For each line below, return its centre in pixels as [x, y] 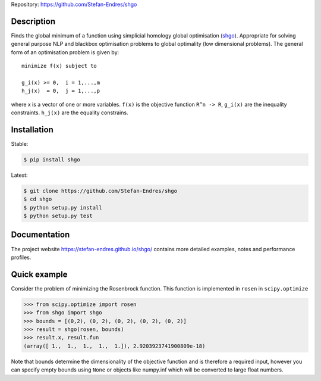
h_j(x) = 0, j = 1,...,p [61, 91]
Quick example [39, 274]
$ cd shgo [38, 199]
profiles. [21, 257]
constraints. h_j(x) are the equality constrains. [70, 113]
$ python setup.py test [58, 216]
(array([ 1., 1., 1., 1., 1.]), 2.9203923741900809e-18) [114, 346]
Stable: [20, 143]
